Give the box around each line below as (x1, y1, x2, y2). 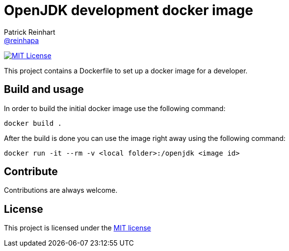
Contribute (4, 165, 58, 178)
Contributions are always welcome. (4, 186, 118, 195)
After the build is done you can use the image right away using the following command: (4, 134, 286, 142)
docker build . (4, 119, 62, 127)
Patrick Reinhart (4, 27, 55, 36)
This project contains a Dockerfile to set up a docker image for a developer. (4, 66, 248, 75)
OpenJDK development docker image (4, 2, 253, 19)
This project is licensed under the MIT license (4, 224, 151, 232)
